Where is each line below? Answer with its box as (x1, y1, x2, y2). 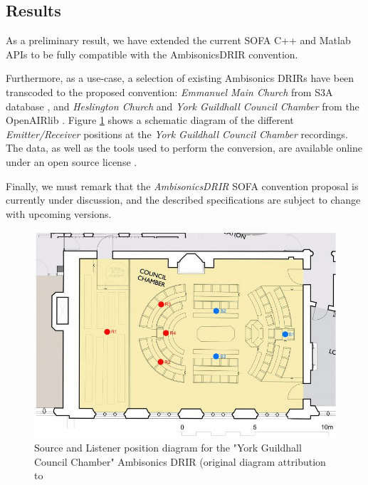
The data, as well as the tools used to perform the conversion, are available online (6, 140, 363, 155)
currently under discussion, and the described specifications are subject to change (6, 192, 361, 207)
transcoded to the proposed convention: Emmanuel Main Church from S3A (6, 84, 333, 99)
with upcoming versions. (6, 206, 112, 221)
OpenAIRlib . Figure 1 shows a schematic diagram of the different (6, 113, 294, 127)
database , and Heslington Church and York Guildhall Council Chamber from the (6, 98, 359, 113)
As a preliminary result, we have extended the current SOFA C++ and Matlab (6, 33, 351, 48)
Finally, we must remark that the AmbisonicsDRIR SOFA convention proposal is (6, 178, 359, 193)
